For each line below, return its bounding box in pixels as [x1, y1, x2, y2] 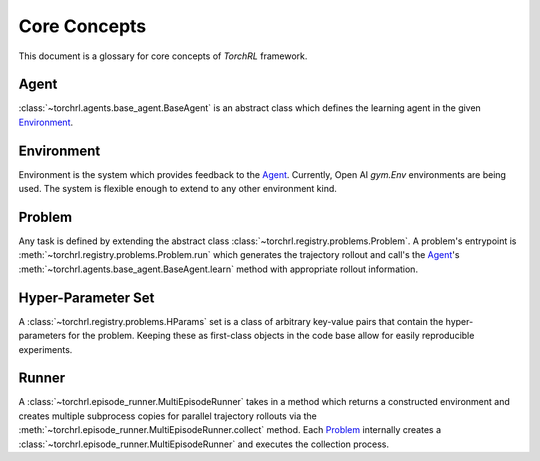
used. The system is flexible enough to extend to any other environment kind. [18, 183, 337, 195]
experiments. [18, 343, 73, 355]
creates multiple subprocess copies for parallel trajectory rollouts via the [18, 410, 317, 422]
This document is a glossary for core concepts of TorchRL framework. [18, 50, 308, 62]
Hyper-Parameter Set [18, 289, 155, 306]
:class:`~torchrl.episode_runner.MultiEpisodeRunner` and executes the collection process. [18, 438, 390, 450]
